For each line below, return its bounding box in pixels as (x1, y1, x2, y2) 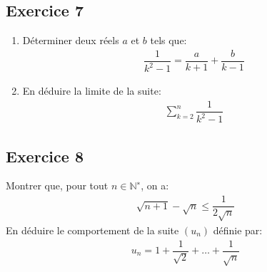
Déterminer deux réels (22, 33, 119, 48)
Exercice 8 (6, 145, 84, 167)
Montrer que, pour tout (6, 178, 109, 193)
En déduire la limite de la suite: (22, 83, 161, 98)
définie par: (213, 222, 263, 237)
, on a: (141, 178, 169, 193)
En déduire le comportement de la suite (6, 222, 179, 237)
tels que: (150, 33, 187, 48)
